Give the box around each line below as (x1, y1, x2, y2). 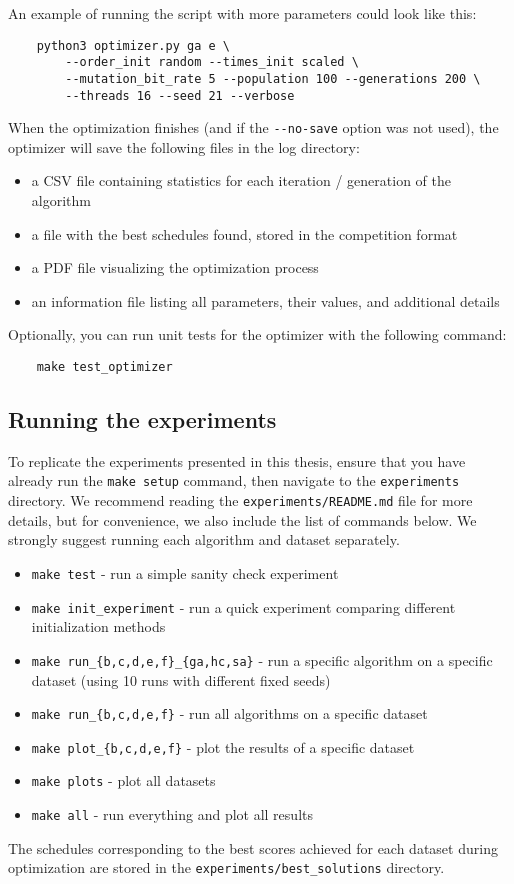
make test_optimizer (36, 360, 173, 375)
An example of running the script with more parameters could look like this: (8, 3, 477, 23)
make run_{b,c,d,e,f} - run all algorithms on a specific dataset (31, 703, 428, 724)
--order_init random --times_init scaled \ (65, 55, 359, 70)
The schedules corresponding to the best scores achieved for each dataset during (8, 837, 498, 858)
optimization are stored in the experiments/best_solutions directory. (8, 857, 445, 878)
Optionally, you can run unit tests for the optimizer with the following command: (8, 324, 507, 345)
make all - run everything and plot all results (31, 804, 313, 825)
